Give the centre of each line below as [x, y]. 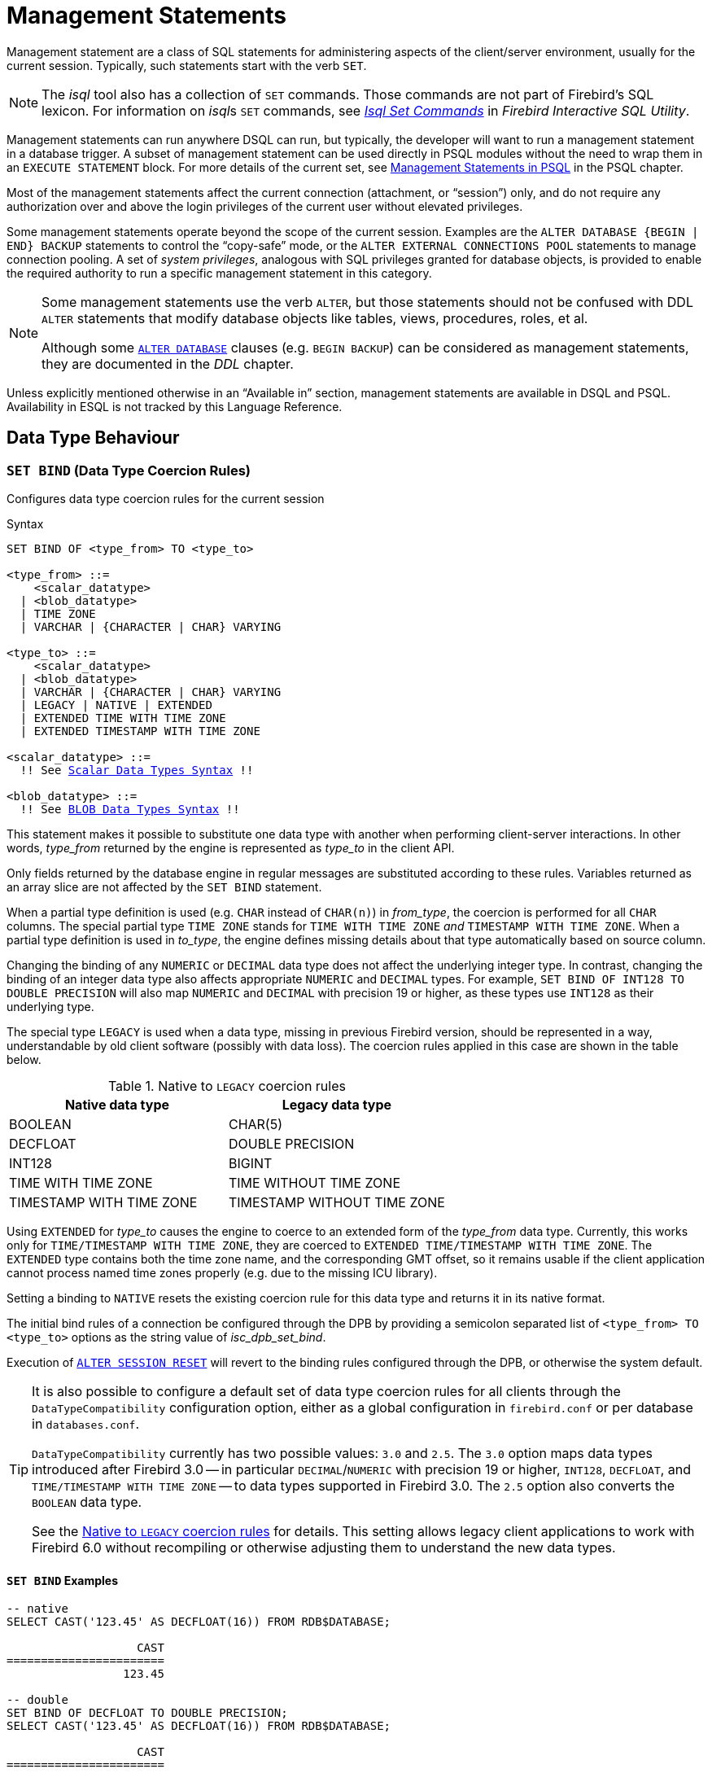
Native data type [117, 1104]
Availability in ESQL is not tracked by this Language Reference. [175, 406]
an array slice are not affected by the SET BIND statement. [164, 886]
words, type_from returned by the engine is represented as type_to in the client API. [231, 847]
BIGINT [250, 1163]
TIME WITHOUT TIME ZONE [315, 1182]
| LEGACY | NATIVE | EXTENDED [116, 705]
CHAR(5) [256, 1124]
